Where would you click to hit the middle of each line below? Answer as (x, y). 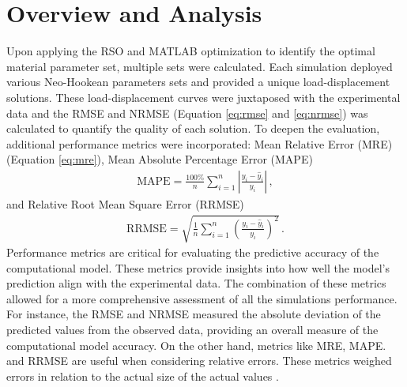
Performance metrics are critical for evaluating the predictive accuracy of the (193, 252)
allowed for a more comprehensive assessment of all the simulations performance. (202, 298)
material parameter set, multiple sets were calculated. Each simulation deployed (200, 66)
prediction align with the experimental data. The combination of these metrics (196, 283)
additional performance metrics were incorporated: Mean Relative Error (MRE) (200, 143)
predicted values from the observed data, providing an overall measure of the (192, 330)
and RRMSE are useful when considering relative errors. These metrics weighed (199, 361)
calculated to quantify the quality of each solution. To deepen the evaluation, (193, 128)
